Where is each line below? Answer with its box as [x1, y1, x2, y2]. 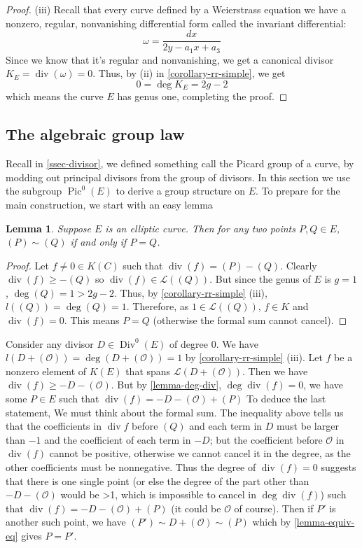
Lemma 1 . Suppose [6, 220, 92, 235]
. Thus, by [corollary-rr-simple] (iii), [113, 285, 267, 300]
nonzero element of [6, 363, 87, 378]
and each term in [189, 419, 263, 433]
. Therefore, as [126, 299, 189, 314]
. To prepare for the [256, 183, 340, 198]
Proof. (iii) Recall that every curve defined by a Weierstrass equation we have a [6, 2, 347, 16]
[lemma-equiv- [293, 514, 355, 529]
